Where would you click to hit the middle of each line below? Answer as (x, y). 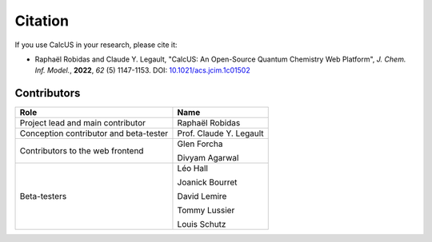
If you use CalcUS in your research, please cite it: (96, 45)
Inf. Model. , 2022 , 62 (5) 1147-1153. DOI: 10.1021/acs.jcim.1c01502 (143, 70)
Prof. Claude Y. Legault (220, 133)
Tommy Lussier (206, 210)
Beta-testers (43, 196)
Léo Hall (192, 169)
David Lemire (202, 196)
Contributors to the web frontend (82, 151)
